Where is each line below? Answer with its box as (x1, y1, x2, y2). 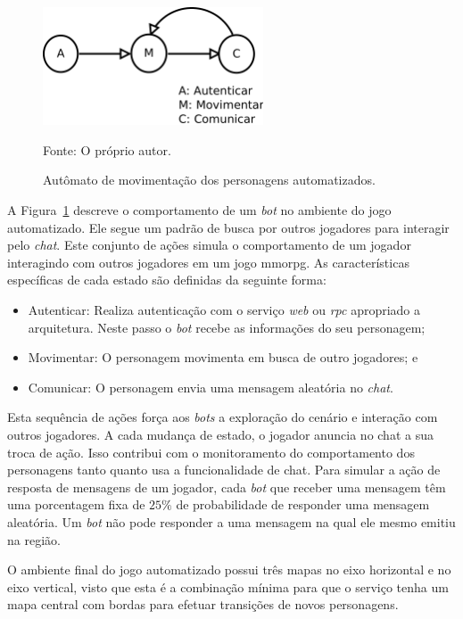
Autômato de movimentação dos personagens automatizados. (43, 170, 376, 189)
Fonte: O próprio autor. (43, 140, 171, 159)
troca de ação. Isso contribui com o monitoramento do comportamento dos (7, 442, 415, 461)
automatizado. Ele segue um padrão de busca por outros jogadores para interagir (7, 218, 450, 236)
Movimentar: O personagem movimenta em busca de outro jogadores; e (28, 348, 418, 367)
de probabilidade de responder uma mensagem (176, 495, 430, 514)
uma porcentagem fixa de (7, 495, 145, 514)
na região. (7, 530, 61, 549)
